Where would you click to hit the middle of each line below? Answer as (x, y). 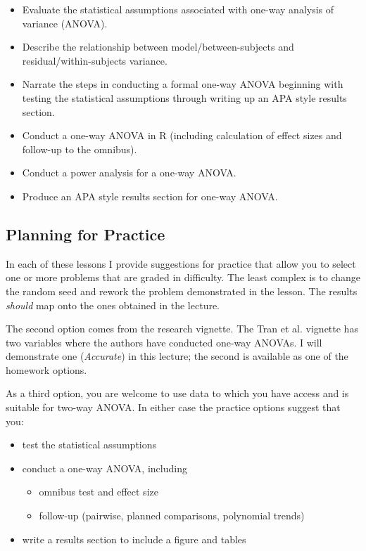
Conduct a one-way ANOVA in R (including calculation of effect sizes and (182, 135)
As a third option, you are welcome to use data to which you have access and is (177, 393)
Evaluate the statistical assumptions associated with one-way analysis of (178, 9)
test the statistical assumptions (89, 445)
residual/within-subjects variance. (95, 60)
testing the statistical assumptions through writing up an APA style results (184, 97)
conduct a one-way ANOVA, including (105, 468)
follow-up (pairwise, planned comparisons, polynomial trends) (172, 516)
